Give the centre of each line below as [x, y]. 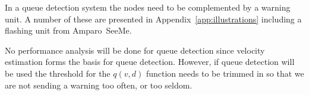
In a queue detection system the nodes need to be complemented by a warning [148, 7]
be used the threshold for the [58, 73]
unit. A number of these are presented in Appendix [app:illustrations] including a [153, 19]
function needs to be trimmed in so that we [225, 73]
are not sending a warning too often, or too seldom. [99, 85]
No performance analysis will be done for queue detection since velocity [135, 50]
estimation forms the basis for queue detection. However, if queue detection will [150, 62]
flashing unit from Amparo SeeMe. [68, 30]
